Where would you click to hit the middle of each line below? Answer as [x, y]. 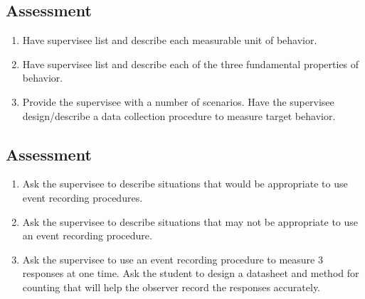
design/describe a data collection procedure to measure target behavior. [179, 115]
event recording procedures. [83, 197]
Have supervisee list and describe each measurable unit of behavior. [170, 40]
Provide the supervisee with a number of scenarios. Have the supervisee [178, 101]
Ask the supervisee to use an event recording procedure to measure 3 [173, 259]
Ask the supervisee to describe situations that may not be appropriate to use [190, 221]
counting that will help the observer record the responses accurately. [171, 287]
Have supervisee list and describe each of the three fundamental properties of [191, 64]
